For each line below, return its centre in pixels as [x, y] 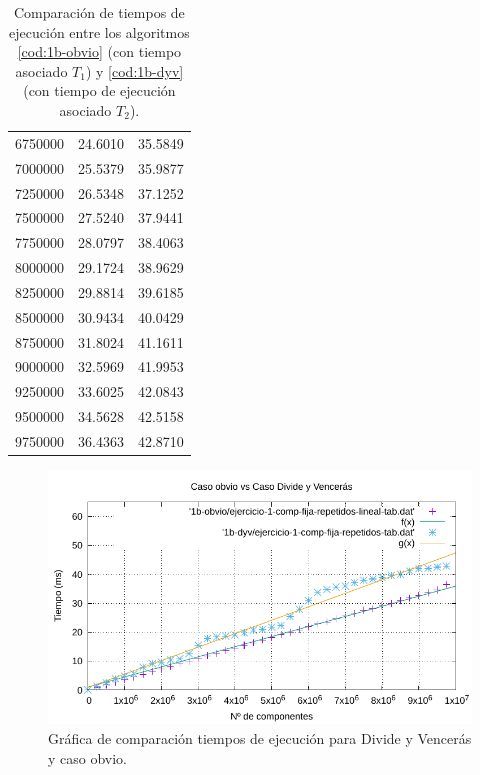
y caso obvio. [88, 757]
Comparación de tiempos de [99, 12]
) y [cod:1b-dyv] [134, 70]
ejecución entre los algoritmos [99, 31]
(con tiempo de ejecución [99, 90]
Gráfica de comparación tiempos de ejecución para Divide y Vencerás [260, 738]
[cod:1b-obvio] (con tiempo [99, 51]
